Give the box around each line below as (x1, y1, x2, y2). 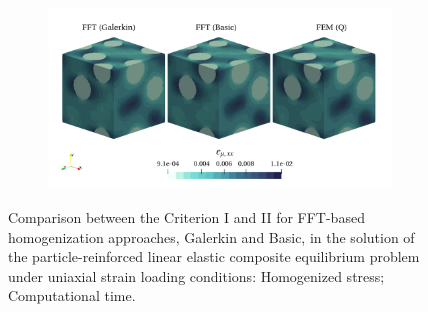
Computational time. (8, 285, 136, 306)
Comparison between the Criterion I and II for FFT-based (8, 207, 365, 227)
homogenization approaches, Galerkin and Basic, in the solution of (8, 226, 415, 247)
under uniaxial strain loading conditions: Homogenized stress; (8, 265, 385, 286)
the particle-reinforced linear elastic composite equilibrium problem (8, 246, 420, 267)
